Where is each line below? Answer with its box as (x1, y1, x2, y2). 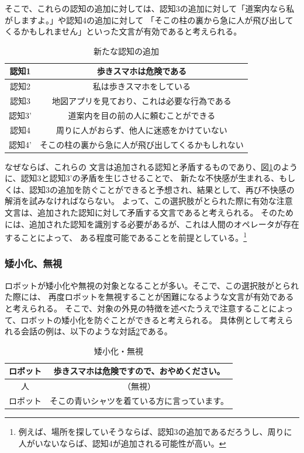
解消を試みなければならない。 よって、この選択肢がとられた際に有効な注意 (5, 195, 293, 207)
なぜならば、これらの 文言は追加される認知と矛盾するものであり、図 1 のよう (5, 160, 298, 172)
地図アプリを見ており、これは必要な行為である (51, 95, 232, 107)
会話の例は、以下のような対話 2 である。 (20, 325, 172, 337)
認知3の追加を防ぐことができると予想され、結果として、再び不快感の (29, 183, 295, 195)
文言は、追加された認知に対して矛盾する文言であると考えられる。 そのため (5, 206, 294, 219)
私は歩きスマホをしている (92, 80, 191, 92)
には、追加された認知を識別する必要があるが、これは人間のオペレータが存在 (5, 217, 299, 230)
